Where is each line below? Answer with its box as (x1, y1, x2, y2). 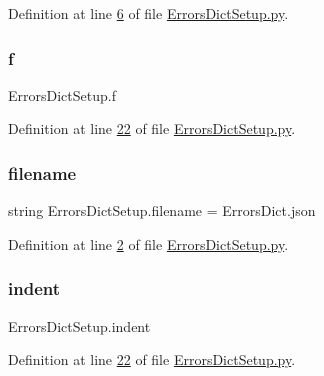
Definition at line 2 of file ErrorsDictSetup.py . (8, 233, 289, 254)
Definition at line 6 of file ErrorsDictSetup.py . (8, 3, 289, 23)
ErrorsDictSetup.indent (8, 315, 151, 336)
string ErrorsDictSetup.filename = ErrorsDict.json (8, 200, 316, 221)
